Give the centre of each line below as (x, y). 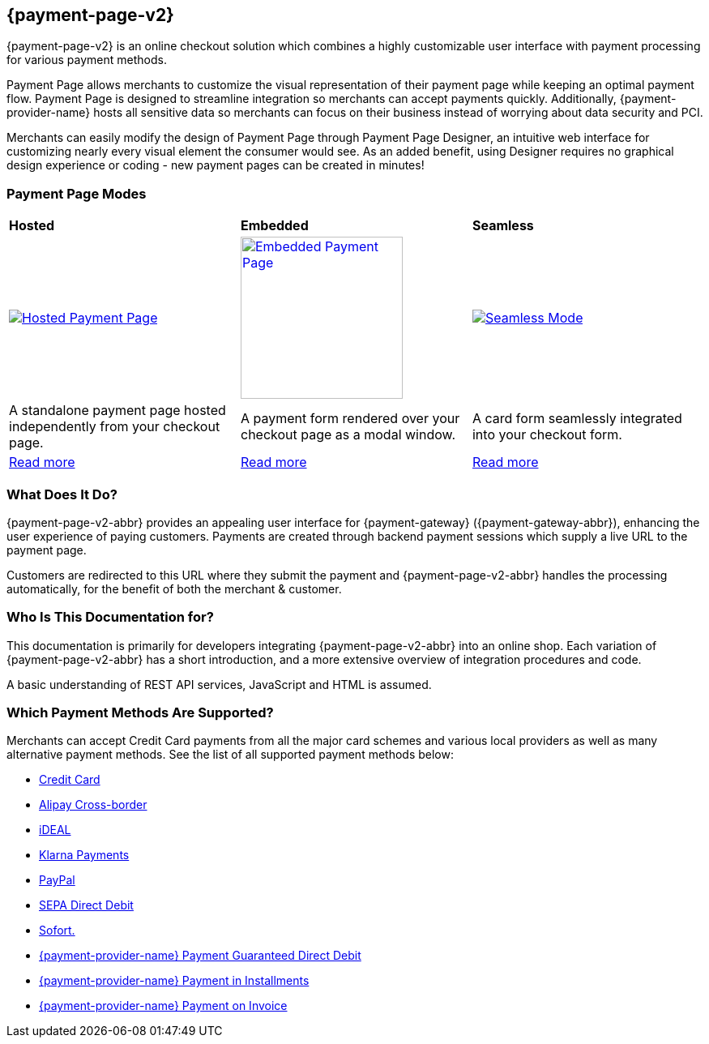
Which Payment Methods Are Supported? (140, 713)
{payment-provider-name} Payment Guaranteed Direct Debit (200, 956)
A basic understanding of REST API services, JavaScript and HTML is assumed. (219, 684)
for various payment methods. (87, 60)
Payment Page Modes (77, 193)
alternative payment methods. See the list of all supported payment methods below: (230, 755)
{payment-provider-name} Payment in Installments (174, 981)
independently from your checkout (115, 427)
